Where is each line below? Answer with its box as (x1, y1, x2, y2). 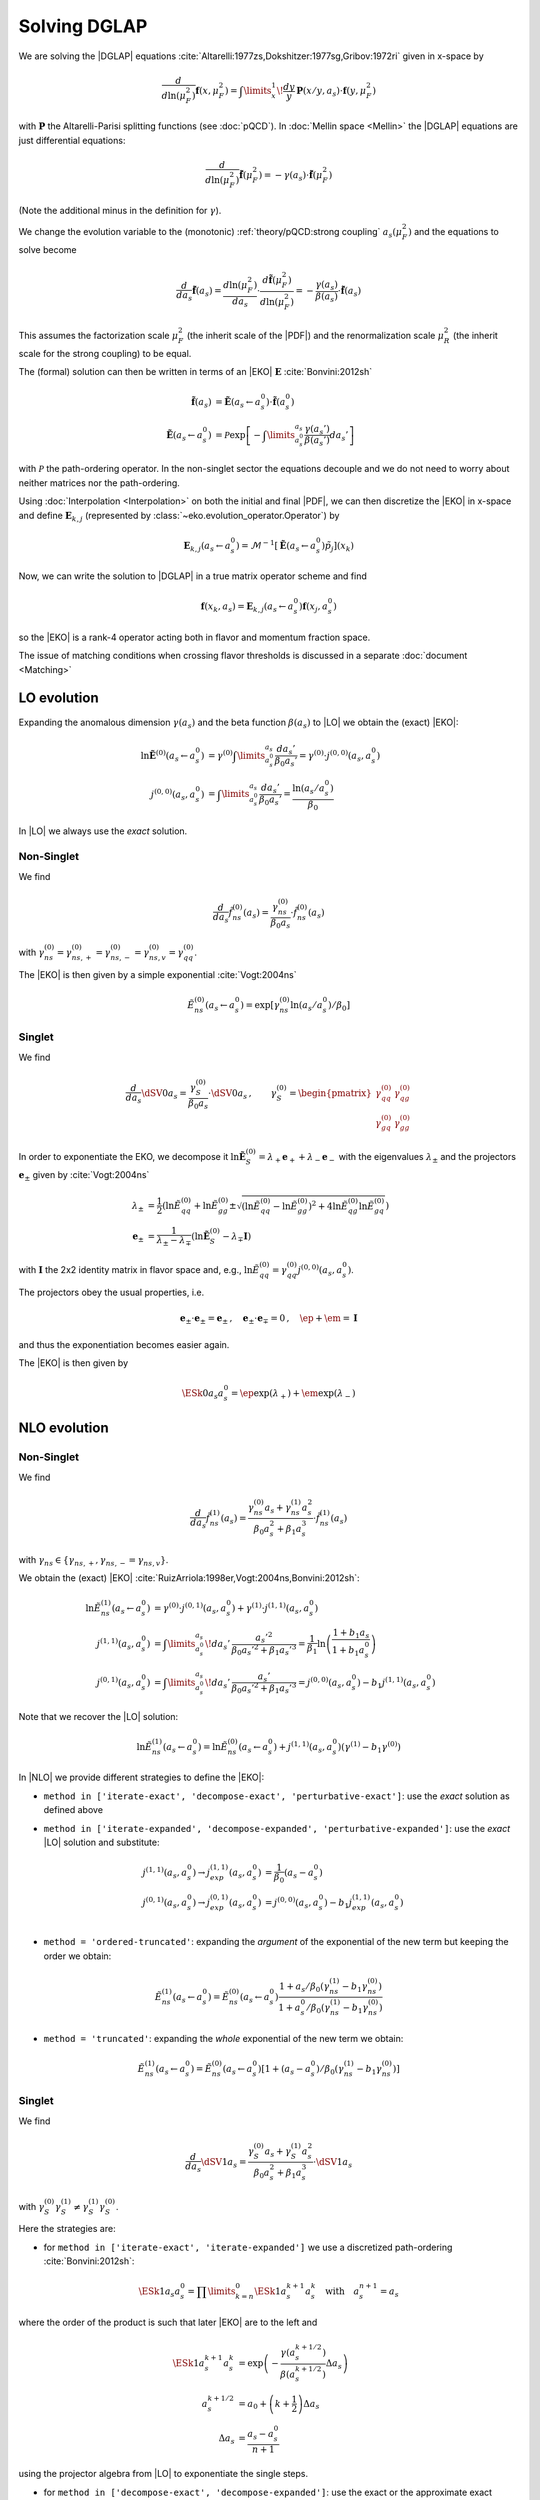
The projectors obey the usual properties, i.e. (18, 1286, 205, 1299)
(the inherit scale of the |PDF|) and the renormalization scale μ (186, 330, 445, 342)
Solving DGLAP (18, 15, 148, 37)
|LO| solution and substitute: (43, 1836, 160, 1848)
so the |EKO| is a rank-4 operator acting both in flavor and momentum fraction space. (18, 631, 371, 643)
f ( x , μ (195, 85, 220, 97)
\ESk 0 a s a (181, 1388, 224, 1401)
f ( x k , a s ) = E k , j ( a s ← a (200, 601, 294, 615)
